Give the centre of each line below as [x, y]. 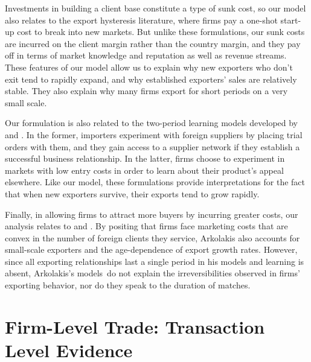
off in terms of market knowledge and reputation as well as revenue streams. [146, 55]
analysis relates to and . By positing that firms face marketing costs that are [146, 226]
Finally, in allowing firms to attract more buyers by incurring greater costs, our [152, 214]
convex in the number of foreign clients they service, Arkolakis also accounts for [152, 237]
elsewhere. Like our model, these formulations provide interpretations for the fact [155, 182]
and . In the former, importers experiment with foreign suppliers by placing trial [154, 134]
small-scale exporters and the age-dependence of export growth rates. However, [151, 249]
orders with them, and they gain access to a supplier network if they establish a [152, 146]
